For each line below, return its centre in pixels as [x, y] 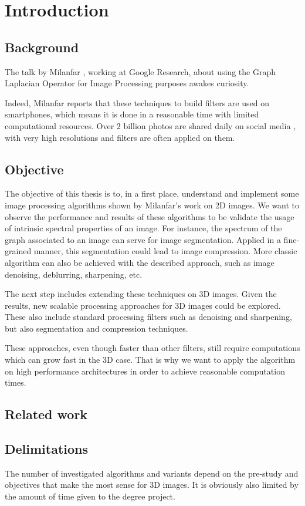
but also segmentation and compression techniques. [96, 328]
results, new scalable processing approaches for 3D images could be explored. [143, 305]
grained [18, 251]
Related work [46, 414]
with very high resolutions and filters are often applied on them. [120, 137]
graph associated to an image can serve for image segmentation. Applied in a [143, 239]
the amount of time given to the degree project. [90, 496]
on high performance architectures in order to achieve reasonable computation [145, 371]
